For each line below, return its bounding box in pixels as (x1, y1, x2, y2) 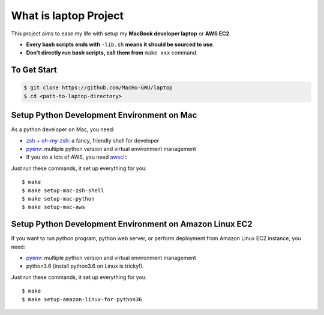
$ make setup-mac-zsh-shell (22, 187, 104, 194)
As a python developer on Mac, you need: (11, 126, 115, 133)
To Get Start (11, 65, 57, 75)
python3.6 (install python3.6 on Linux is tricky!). (26, 262, 144, 269)
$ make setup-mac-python (22, 195, 95, 202)
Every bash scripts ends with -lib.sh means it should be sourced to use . (26, 41, 214, 48)
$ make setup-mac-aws (22, 204, 85, 211)
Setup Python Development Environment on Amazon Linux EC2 (11, 219, 253, 229)
